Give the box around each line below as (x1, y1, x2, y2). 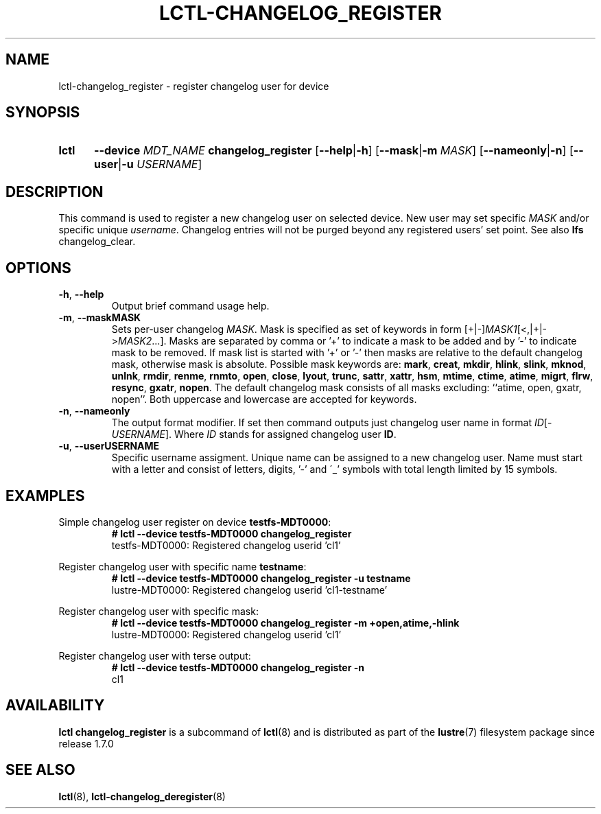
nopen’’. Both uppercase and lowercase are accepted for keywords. (111, 393, 417, 406)
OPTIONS (5, 259, 71, 277)
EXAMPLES (5, 487, 85, 504)
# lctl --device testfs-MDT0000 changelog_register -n (111, 661, 364, 673)
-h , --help (58, 288, 104, 301)
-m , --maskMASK (58, 312, 141, 324)
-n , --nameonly (58, 405, 130, 417)
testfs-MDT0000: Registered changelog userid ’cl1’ (111, 539, 341, 551)
